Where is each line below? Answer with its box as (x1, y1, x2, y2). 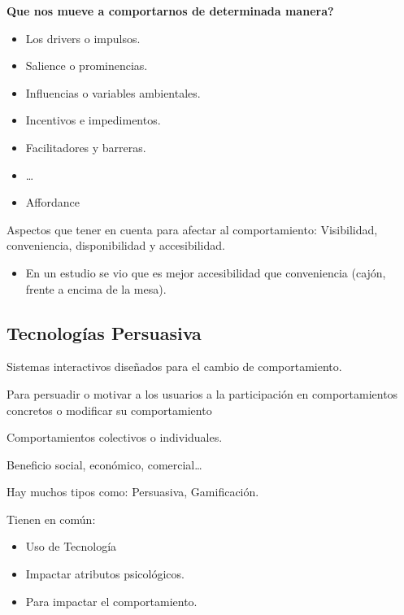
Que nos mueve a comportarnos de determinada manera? (7, 2, 334, 19)
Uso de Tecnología (25, 538, 117, 555)
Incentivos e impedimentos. (25, 111, 161, 129)
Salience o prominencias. (25, 57, 148, 74)
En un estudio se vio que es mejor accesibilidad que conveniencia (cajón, (25, 264, 386, 281)
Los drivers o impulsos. (25, 29, 141, 46)
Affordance (25, 194, 80, 211)
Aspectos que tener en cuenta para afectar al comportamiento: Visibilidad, (7, 220, 378, 238)
